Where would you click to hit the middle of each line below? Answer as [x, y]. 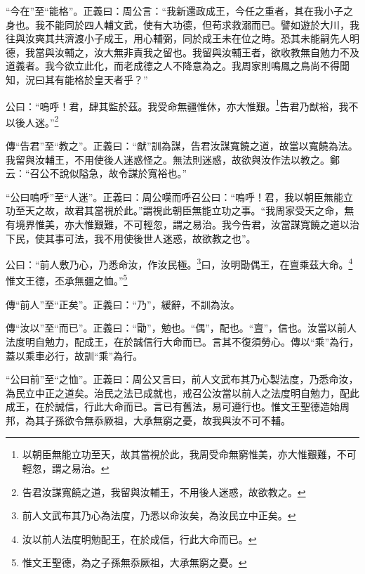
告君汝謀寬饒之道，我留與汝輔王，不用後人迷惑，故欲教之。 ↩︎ [164, 491]
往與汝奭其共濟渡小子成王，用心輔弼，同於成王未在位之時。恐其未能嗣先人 [178, 38]
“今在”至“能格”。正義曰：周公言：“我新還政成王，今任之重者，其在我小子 [175, 11]
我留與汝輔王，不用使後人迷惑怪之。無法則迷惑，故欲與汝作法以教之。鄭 [173, 159]
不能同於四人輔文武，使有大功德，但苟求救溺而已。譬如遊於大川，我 [202, 24]
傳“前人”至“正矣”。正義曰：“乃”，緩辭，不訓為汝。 [123, 304]
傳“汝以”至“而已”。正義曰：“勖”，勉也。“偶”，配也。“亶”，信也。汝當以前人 [181, 328]
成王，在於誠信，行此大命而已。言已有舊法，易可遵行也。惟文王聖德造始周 [178, 406]
